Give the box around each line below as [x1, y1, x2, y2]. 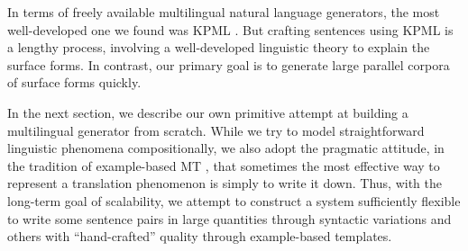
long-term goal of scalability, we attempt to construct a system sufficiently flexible [7, 191, 461, 210]
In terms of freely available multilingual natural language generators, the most [7, 3, 440, 21]
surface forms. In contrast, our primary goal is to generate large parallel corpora [7, 55, 450, 74]
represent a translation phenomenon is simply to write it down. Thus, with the [7, 174, 442, 193]
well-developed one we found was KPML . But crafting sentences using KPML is [7, 20, 454, 39]
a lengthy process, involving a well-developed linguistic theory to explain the [7, 38, 430, 57]
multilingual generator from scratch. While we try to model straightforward [7, 121, 425, 139]
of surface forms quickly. [7, 73, 142, 92]
